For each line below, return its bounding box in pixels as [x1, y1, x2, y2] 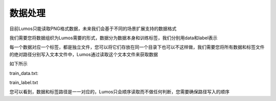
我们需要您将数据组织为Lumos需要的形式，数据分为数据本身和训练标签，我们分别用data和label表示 [9, 35, 218, 41]
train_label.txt [9, 79, 38, 85]
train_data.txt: [9, 70, 38, 76]
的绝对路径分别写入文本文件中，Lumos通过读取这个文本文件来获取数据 [9, 51, 158, 57]
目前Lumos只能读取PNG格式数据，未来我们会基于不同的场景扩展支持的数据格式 [9, 26, 177, 32]
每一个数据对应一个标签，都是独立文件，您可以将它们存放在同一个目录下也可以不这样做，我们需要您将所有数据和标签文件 [9, 44, 265, 50]
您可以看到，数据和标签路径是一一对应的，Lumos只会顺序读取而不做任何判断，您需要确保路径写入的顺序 [9, 89, 230, 95]
